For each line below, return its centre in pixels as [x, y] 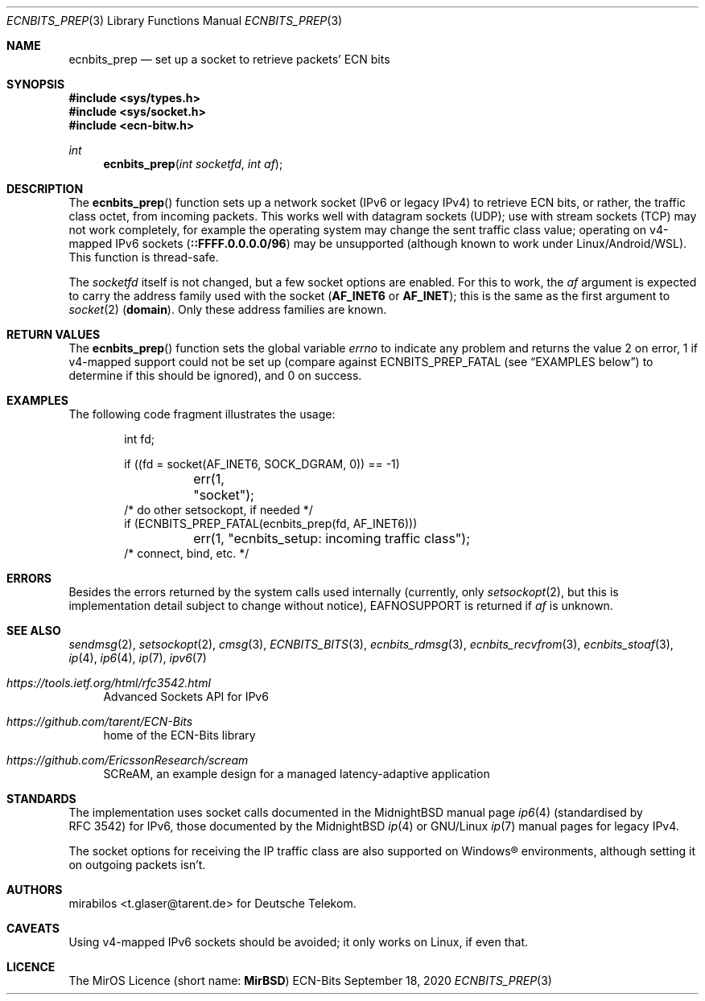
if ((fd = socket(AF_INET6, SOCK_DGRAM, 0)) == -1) [262, 464]
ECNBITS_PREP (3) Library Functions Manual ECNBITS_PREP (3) [175, 21]
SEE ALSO [34, 630]
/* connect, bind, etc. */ [187, 553]
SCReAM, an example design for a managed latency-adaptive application [297, 774]
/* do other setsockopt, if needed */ [219, 510]
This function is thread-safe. [144, 257]
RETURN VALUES [54, 334]
